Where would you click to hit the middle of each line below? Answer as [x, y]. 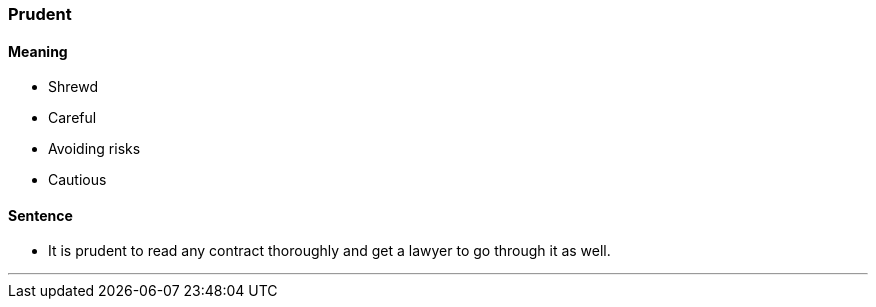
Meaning [38, 51]
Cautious [77, 180]
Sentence [40, 215]
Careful [72, 118]
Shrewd [73, 87]
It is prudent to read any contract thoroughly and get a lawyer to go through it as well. [329, 251]
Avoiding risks [94, 149]
